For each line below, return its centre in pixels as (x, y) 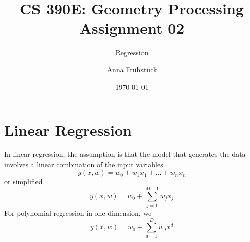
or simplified (23, 182)
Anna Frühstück (132, 69)
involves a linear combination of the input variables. (85, 164)
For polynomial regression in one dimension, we (78, 212)
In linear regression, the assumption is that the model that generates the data (125, 154)
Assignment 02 (132, 28)
